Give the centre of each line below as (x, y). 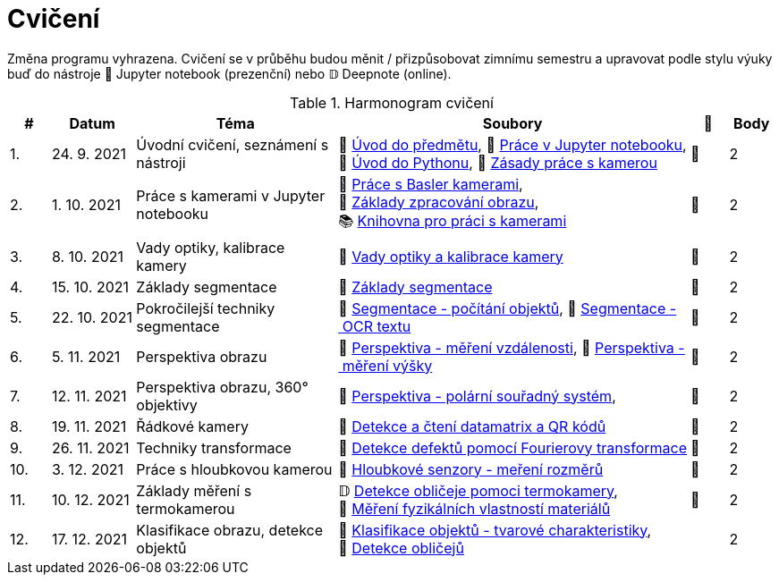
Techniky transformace (214, 447)
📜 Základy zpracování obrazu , (439, 202)
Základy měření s (194, 490)
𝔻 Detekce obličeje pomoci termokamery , (478, 490)
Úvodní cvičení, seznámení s (233, 144)
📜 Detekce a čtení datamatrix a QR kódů (472, 426)
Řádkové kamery (192, 426)
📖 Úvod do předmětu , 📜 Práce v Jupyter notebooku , (512, 144)
